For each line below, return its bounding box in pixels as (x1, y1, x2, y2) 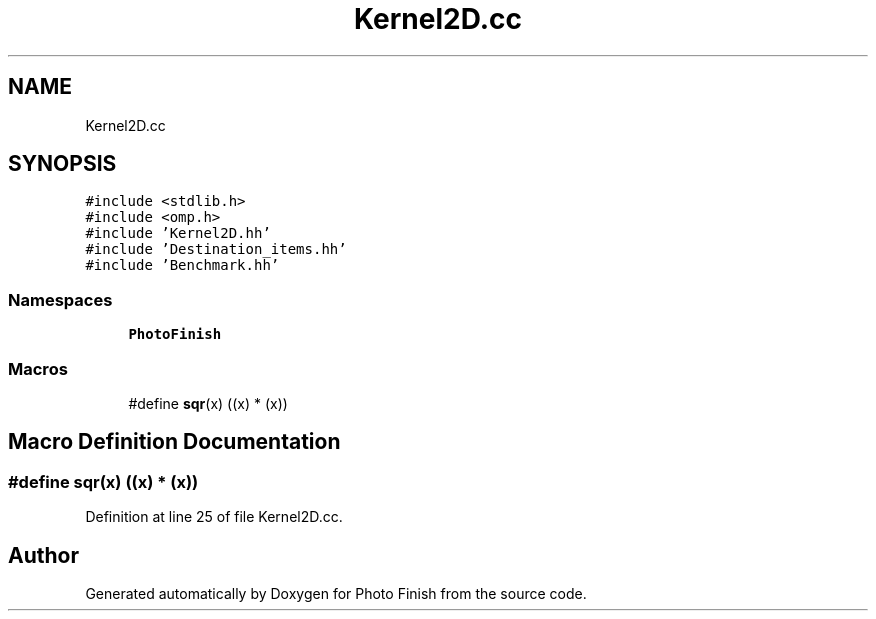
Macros (8, 358, 68, 379)
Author (8, 542, 79, 568)
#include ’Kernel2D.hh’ (85, 225, 271, 242)
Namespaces (8, 289, 113, 310)
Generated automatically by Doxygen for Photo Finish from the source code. (85, 585, 587, 602)
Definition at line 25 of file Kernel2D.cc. (85, 508, 343, 526)
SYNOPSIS (8, 151, 117, 177)
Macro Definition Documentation (8, 429, 341, 455)
